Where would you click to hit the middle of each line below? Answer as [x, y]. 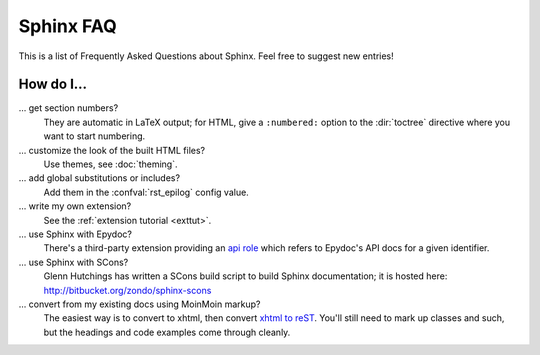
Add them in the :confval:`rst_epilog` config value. [146, 192]
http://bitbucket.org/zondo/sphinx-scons [127, 290]
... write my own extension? [75, 206]
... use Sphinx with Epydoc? [75, 234]
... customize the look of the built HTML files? [112, 150]
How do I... [53, 84]
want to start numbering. [94, 136]
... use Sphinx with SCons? [73, 262]
